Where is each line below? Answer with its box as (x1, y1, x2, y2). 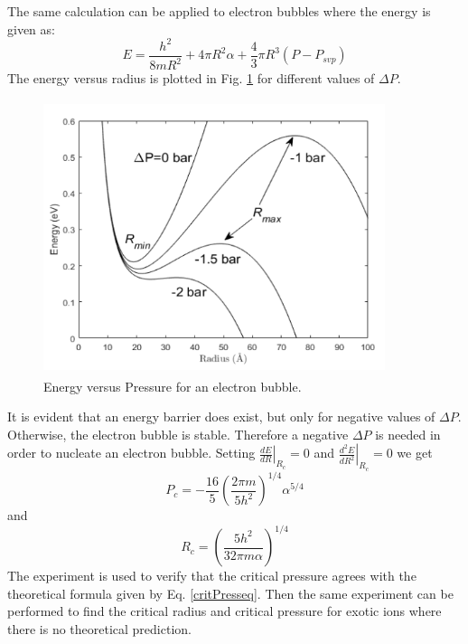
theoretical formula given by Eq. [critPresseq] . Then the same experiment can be (7, 583, 454, 602)
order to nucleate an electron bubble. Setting (7, 443, 256, 462)
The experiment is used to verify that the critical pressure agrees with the (7, 566, 417, 585)
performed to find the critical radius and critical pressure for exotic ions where (7, 601, 442, 620)
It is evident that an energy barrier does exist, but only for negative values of (7, 407, 435, 426)
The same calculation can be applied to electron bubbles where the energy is (7, 2, 431, 20)
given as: (7, 19, 55, 38)
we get (397, 443, 433, 462)
